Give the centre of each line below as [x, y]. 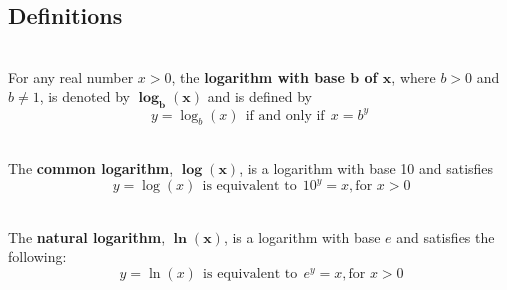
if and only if [285, 115]
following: [37, 256]
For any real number [71, 76]
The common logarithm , [91, 168]
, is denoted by [84, 96]
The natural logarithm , [87, 236]
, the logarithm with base [258, 76]
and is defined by [259, 96]
